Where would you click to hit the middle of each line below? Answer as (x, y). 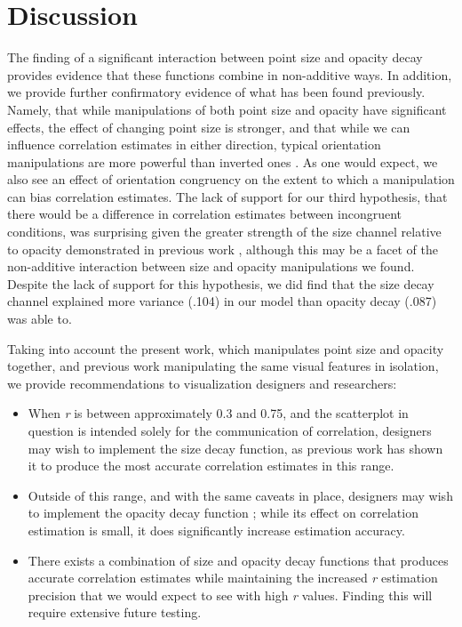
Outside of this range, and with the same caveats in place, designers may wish (240, 495)
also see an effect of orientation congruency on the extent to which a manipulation (231, 179)
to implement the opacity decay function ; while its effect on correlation (223, 513)
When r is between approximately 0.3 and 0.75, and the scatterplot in (218, 413)
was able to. (40, 319)
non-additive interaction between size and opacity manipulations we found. (211, 266)
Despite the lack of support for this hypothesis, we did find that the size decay (221, 283)
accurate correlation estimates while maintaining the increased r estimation (233, 578)
